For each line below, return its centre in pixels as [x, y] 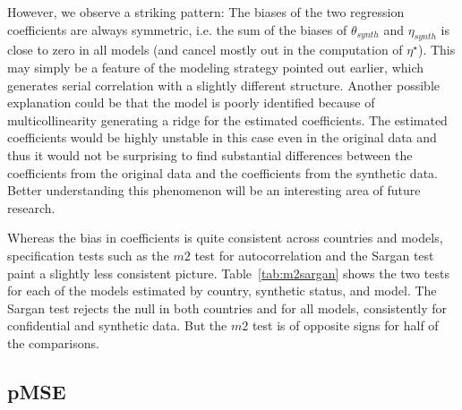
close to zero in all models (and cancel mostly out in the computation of [205, 50]
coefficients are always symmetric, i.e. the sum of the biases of [177, 29]
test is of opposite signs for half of [345, 325]
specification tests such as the [88, 255]
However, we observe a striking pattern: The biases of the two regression [206, 12]
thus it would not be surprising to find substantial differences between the [210, 154]
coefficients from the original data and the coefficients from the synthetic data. [222, 172]
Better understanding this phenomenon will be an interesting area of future [214, 190]
